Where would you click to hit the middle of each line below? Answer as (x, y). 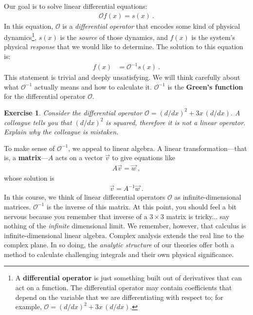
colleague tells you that (38, 122)
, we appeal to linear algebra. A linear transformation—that (158, 148)
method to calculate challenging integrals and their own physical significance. (119, 254)
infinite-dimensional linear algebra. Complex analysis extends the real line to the (124, 235)
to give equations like (144, 157)
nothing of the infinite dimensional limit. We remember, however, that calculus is (125, 226)
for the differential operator (45, 96)
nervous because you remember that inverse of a (76, 216)
